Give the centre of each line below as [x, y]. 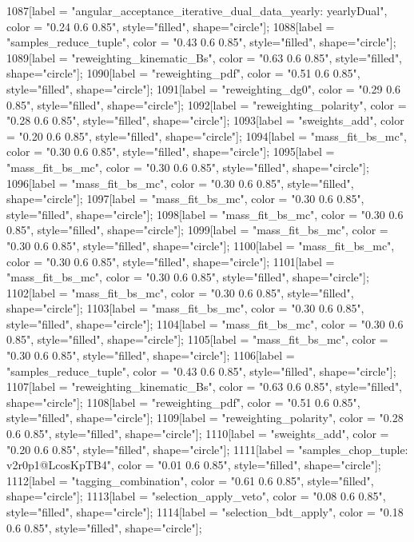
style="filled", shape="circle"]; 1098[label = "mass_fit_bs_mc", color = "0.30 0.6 [205, 214]
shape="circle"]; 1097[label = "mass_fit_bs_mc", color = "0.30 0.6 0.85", [185, 199]
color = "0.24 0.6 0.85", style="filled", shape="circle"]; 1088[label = [171, 26]
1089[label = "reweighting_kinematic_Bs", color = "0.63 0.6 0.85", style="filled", [205, 57]
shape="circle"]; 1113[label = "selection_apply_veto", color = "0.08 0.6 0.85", [196, 496]
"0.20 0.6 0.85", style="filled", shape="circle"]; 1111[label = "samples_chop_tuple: [207, 449]
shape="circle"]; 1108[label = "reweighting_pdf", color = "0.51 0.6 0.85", [183, 402]
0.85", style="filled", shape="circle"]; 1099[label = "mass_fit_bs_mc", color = [197, 230]
